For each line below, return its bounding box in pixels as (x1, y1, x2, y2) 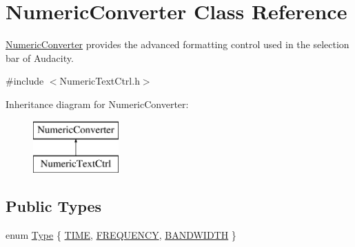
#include (6, 74, 44, 88)
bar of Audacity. (6, 50, 74, 65)
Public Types (6, 195, 102, 217)
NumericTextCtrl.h (59, 74, 140, 88)
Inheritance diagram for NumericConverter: (6, 96, 189, 111)
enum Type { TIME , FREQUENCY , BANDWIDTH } (6, 227, 236, 241)
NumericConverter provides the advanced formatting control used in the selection (6, 37, 349, 52)
